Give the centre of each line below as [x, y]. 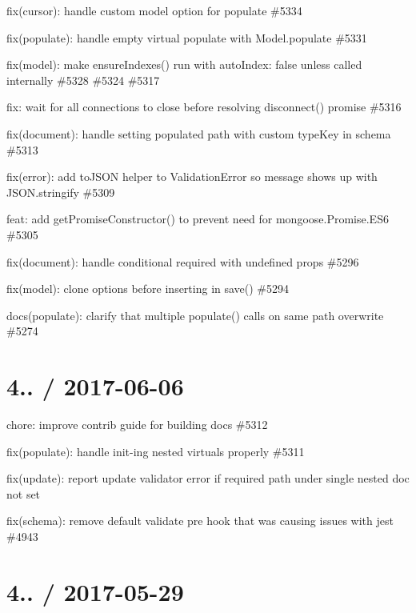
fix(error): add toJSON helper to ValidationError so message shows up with [192, 176]
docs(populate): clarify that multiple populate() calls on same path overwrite [195, 315]
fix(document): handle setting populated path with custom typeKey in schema [199, 133]
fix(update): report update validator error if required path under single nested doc [208, 478]
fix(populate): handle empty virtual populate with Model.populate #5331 [187, 37]
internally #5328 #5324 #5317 [83, 80]
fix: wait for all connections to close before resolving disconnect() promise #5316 [204, 107]
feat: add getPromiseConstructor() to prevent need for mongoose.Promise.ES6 [198, 219]
